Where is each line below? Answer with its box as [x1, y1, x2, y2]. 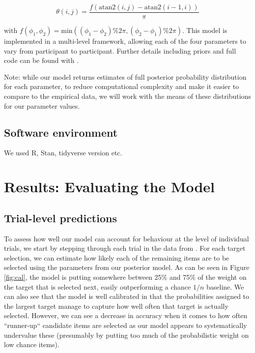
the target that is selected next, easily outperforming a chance [4, 281, 191, 292]
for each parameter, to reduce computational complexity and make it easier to [4, 81, 239, 91]
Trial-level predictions [4, 210, 117, 225]
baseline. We [206, 281, 244, 292]
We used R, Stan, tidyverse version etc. [4, 147, 122, 158]
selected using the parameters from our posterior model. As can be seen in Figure [4, 262, 250, 272]
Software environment [4, 124, 118, 140]
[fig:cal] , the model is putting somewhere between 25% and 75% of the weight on [4, 271, 247, 282]
